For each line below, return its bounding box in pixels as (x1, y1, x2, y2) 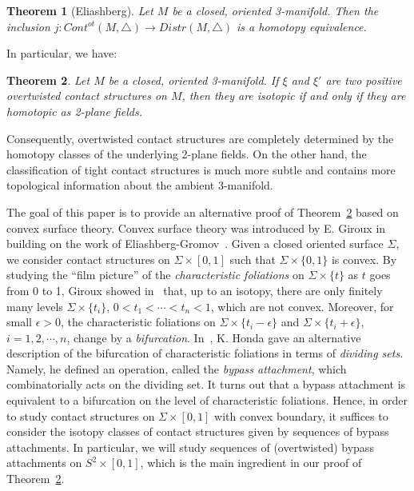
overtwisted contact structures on (6, 87, 167, 104)
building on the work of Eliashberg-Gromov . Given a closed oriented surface (6, 235, 384, 252)
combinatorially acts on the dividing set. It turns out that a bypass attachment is (6, 376, 406, 393)
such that (229, 250, 276, 267)
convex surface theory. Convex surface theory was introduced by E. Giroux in (6, 219, 386, 236)
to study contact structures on (6, 407, 155, 424)
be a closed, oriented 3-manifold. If (108, 71, 279, 88)
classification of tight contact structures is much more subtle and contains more (6, 161, 396, 178)
